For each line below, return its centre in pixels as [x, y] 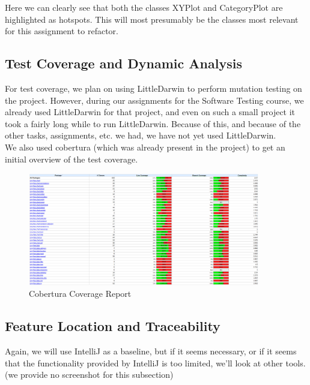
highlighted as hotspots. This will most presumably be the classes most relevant [152, 19]
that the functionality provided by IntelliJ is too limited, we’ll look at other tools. [155, 363]
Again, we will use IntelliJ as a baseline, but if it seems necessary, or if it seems [151, 351]
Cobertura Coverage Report [80, 294]
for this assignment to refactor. [62, 31]
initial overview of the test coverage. [71, 159]
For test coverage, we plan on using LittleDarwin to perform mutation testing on [153, 88]
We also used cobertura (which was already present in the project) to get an [145, 147]
